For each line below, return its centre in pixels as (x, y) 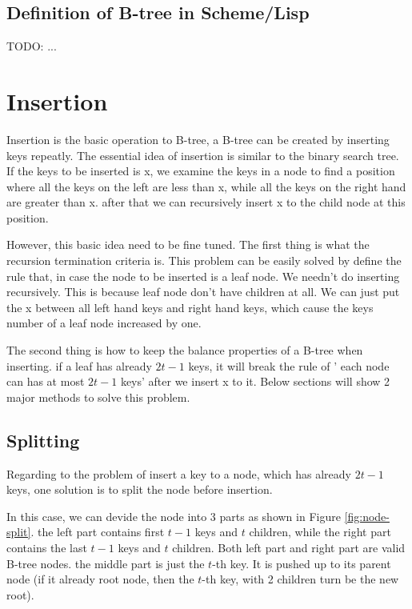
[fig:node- (367, 516)
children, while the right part (320, 532)
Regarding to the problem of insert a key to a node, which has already (179, 473)
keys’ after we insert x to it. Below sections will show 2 (255, 381)
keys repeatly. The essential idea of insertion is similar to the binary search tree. (203, 155)
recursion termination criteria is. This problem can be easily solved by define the (204, 260)
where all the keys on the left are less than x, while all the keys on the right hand (206, 186)
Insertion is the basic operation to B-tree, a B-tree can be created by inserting (198, 139)
